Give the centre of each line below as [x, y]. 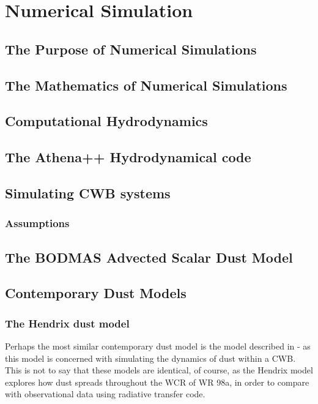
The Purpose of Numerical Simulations [131, 49]
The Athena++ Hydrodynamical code [128, 157]
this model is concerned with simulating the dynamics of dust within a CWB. [150, 358]
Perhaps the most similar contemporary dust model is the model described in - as [158, 346]
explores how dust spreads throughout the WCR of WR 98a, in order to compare [157, 382]
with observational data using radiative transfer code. [105, 394]
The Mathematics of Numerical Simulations [146, 85]
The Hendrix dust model [67, 323]
